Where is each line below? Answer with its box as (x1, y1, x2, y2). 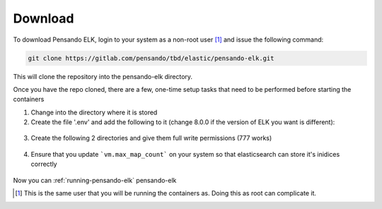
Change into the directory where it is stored (30, 108, 158, 117)
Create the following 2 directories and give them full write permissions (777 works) (30, 134, 272, 143)
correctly (30, 160, 57, 169)
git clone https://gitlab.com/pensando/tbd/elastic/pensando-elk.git (28, 54, 274, 62)
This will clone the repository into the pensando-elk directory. (13, 72, 193, 80)
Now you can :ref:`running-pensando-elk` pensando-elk (13, 176, 177, 184)
